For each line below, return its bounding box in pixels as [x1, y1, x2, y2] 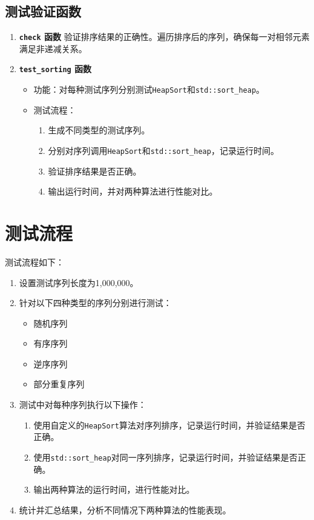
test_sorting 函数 [19, 62, 92, 75]
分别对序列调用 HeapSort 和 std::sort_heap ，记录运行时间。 [48, 144, 279, 156]
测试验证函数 [5, 2, 81, 21]
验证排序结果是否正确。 [48, 164, 142, 177]
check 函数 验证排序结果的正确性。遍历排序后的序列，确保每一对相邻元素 [19, 30, 310, 43]
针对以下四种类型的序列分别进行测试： [19, 296, 172, 309]
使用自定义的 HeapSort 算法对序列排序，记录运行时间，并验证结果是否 [33, 418, 306, 431]
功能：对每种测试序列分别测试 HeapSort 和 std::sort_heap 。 [33, 83, 265, 96]
